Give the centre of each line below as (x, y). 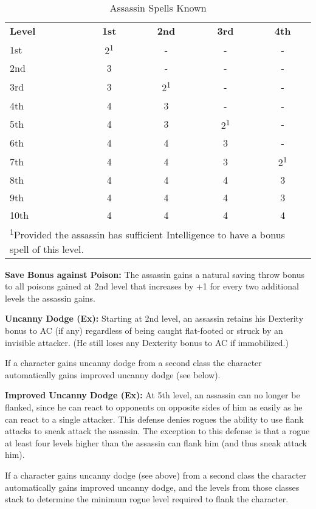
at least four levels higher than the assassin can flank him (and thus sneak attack (156, 442)
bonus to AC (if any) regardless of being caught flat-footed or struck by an (144, 331)
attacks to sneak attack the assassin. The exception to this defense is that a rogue (157, 431)
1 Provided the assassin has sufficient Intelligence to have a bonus (147, 234)
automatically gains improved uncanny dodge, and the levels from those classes (152, 487)
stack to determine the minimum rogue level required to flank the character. (147, 499)
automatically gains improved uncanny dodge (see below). (113, 374)
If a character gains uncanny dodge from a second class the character (133, 363)
